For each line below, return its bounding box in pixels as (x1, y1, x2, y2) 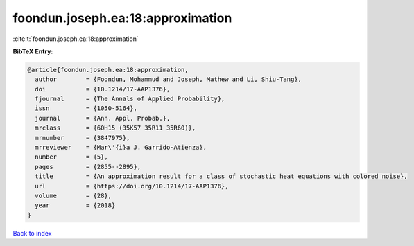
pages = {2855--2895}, (35, 163, 141, 170)
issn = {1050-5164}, (35, 105, 138, 112)
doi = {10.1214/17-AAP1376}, (35, 85, 171, 93)
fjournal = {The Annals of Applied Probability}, (35, 95, 225, 103)
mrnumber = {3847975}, (35, 134, 130, 141)
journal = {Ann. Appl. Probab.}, (35, 114, 171, 122)
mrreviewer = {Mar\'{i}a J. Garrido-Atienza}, (35, 143, 207, 152)
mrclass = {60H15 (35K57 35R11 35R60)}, (35, 124, 196, 132)
